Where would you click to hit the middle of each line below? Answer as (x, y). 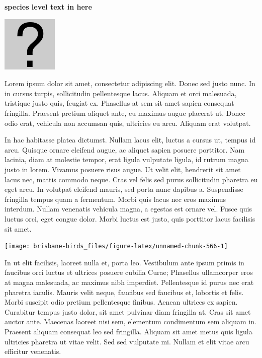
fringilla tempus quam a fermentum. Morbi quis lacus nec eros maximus (115, 199)
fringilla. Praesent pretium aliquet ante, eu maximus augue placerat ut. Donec (125, 113)
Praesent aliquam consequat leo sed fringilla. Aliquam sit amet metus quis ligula (128, 331)
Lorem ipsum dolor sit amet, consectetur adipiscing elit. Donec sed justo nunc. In (130, 83)
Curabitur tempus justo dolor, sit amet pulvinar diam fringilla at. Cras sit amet (128, 311)
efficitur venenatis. (33, 351)
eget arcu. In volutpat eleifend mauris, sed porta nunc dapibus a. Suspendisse (124, 189)
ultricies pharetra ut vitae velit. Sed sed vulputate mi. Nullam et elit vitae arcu (127, 341)
